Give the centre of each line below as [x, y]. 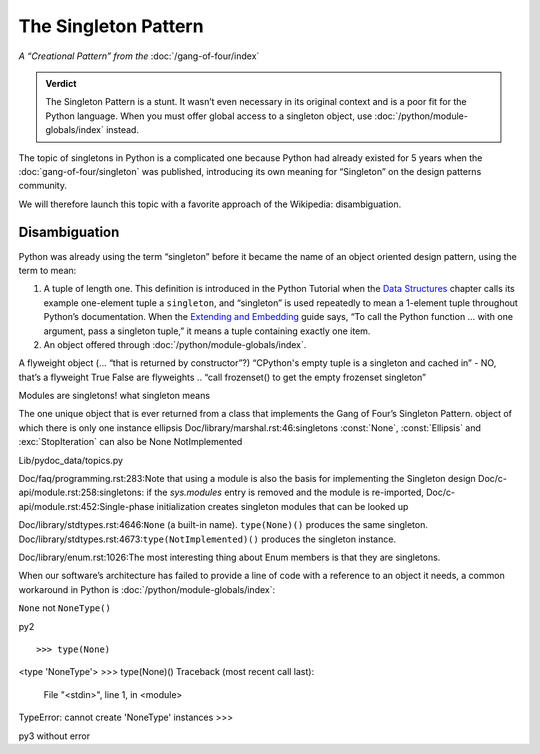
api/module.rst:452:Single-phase [86, 506]
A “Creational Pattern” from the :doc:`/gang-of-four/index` [139, 56]
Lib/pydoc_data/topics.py [71, 460]
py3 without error [54, 736]
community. [42, 186]
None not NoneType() [65, 608]
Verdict [61, 83]
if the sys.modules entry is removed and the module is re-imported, [285, 492]
